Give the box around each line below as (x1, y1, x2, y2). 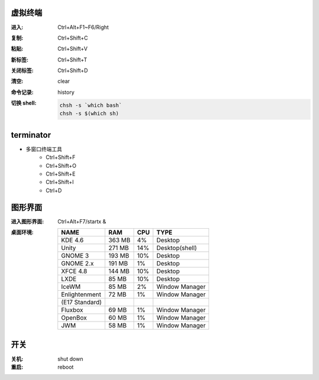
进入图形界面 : (11, 217, 44, 225)
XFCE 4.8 (61, 267, 87, 275)
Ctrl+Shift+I (45, 178, 74, 186)
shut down (57, 355, 83, 362)
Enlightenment (61, 290, 102, 298)
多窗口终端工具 (25, 145, 62, 152)
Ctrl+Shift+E (45, 170, 76, 177)
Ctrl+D (45, 187, 62, 194)
